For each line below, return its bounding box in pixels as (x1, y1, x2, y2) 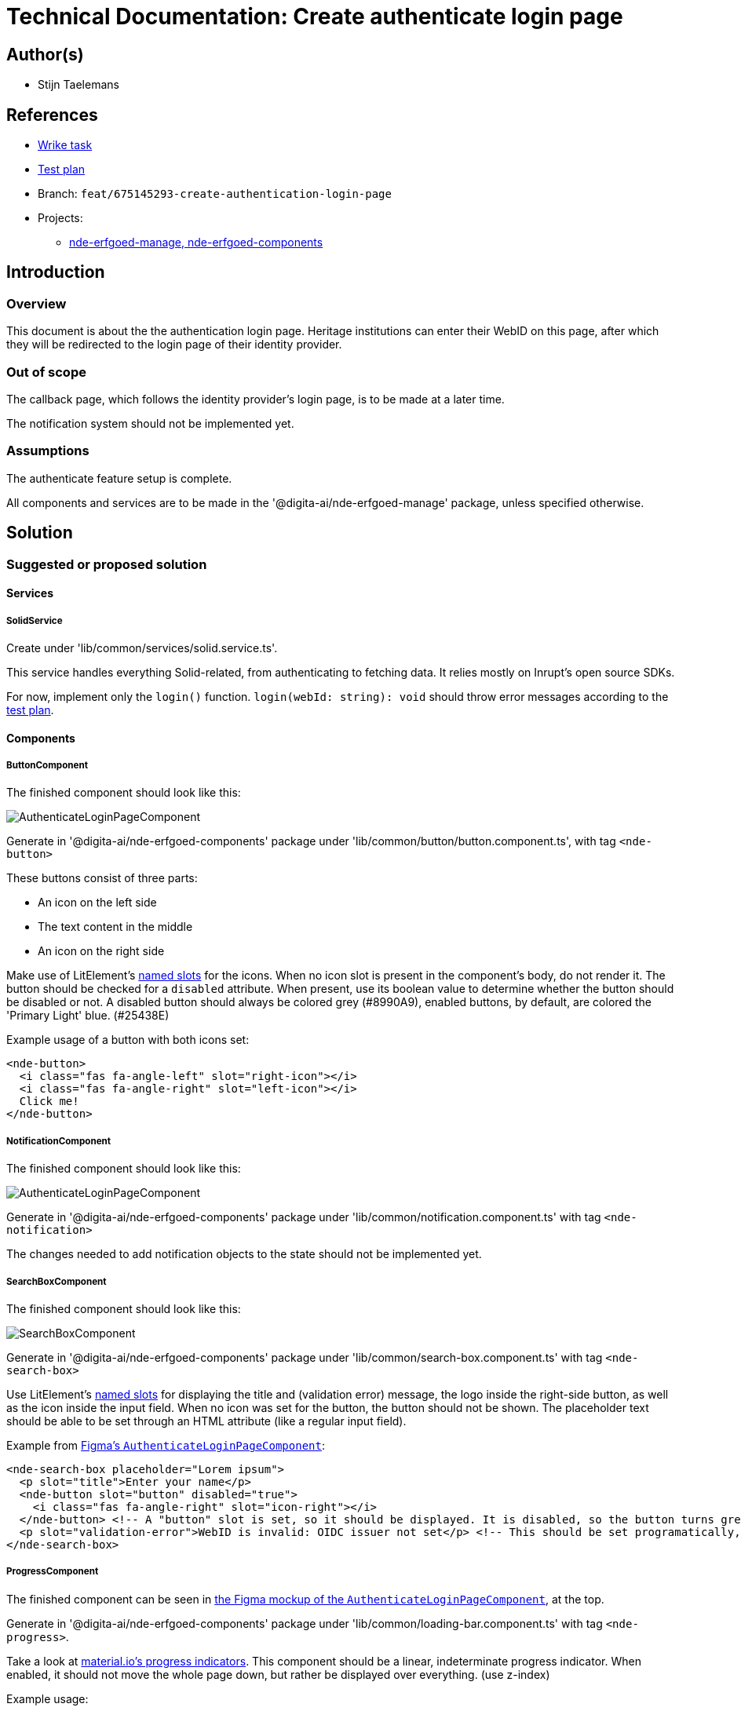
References (6, 104, 98, 125)
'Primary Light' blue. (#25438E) (6, 1009, 170, 1023)
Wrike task (38, 138, 93, 152)
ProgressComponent (6, 1566, 99, 1578)
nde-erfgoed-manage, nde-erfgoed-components (69, 235, 323, 250)
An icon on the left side (38, 896, 157, 910)
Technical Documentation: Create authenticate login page (6, 3, 623, 30)
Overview (6, 295, 67, 312)
